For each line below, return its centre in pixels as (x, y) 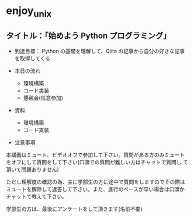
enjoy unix (29, 12)
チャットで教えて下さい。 (37, 196)
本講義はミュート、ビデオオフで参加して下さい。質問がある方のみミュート (96, 155)
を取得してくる (32, 58)
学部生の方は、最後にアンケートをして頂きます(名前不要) (75, 209)
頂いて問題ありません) (33, 169)
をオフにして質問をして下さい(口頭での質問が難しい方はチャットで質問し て (97, 162)
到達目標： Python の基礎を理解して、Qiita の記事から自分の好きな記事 (100, 51)
